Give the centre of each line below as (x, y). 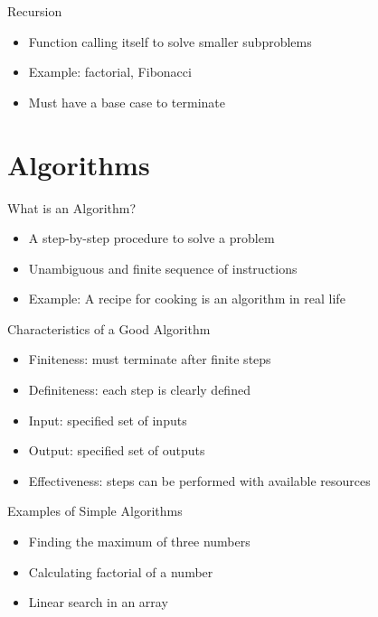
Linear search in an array (98, 602)
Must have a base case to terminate (127, 102)
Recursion (35, 11)
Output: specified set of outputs (117, 450)
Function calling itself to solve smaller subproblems (170, 41)
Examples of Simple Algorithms (95, 511)
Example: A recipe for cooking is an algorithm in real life (187, 299)
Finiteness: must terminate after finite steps (150, 359)
